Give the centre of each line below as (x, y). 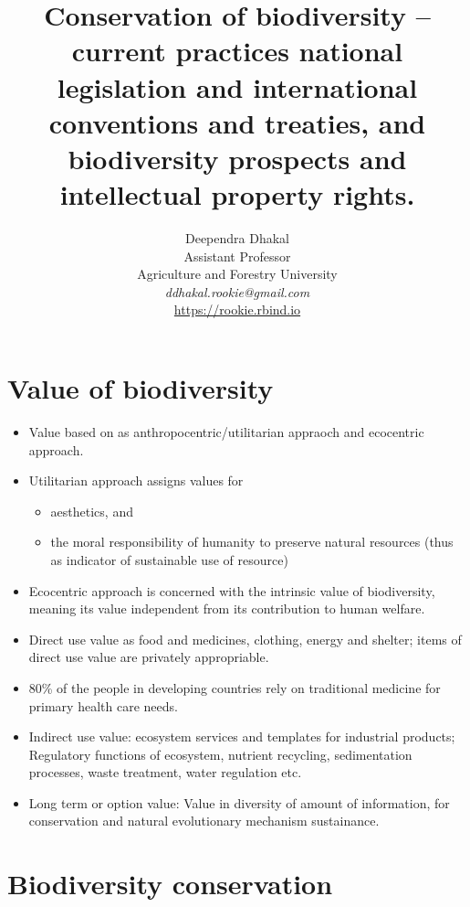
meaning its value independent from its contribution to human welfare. (227, 608)
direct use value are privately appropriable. (149, 657)
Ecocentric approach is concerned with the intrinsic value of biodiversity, (232, 590)
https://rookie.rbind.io (237, 309)
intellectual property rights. (237, 194)
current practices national (237, 51)
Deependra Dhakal (237, 238)
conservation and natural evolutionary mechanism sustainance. (204, 821)
